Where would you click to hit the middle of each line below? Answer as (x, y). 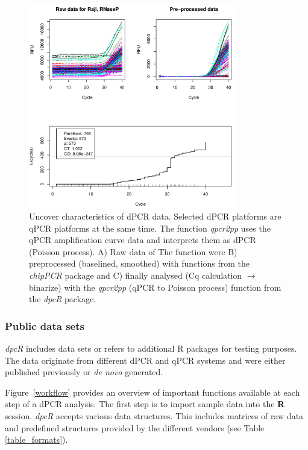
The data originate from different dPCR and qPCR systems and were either (145, 360)
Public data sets (45, 325)
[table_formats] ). (36, 439)
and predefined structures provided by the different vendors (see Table (135, 427)
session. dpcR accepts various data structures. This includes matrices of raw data (154, 416)
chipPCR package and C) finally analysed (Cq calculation (136, 275)
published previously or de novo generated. (84, 372)
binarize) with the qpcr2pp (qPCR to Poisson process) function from (155, 287)
